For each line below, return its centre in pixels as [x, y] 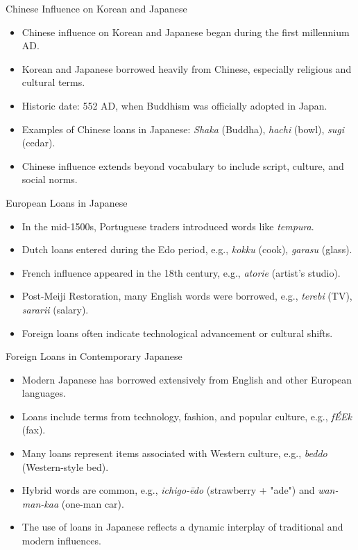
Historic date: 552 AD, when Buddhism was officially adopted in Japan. [174, 105]
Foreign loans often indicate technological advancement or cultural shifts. [177, 333]
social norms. [50, 179]
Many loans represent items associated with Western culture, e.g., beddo [174, 453]
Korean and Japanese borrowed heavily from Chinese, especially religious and [187, 68]
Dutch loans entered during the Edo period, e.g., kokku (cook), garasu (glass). [187, 249]
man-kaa [40, 503]
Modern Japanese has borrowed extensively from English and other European [187, 379]
